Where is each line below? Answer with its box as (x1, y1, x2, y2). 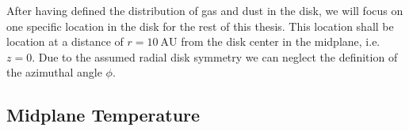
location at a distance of (6, 33, 124, 50)
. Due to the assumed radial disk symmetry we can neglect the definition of (32, 48, 398, 65)
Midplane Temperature (6, 103, 201, 127)
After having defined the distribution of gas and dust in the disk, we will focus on (6, 2, 403, 18)
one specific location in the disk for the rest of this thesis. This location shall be (6, 17, 394, 34)
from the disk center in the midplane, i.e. (181, 33, 380, 50)
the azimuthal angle (6, 64, 102, 80)
